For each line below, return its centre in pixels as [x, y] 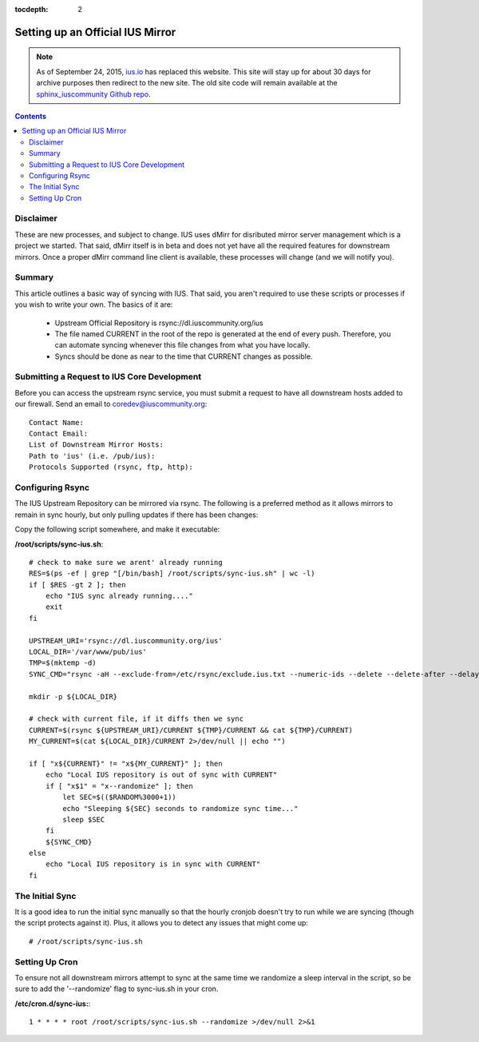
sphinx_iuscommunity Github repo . [93, 94]
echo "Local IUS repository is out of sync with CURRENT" [161, 775]
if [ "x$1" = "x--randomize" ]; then [119, 786]
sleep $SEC [84, 819]
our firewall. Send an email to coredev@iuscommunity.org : [111, 404]
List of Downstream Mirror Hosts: [96, 445]
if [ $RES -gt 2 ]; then [77, 585]
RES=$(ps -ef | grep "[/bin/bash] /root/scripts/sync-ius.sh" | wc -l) [172, 574]
